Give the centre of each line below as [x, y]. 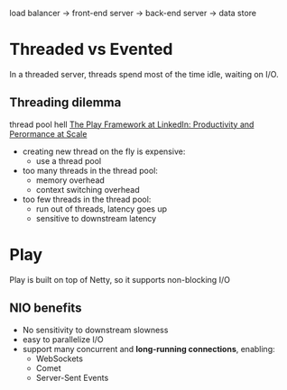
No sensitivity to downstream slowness [95, 330]
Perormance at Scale [48, 133]
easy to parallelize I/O [63, 339]
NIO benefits [46, 308]
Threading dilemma [65, 103]
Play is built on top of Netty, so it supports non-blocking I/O [120, 279]
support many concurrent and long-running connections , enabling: [148, 349]
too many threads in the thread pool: [90, 170]
